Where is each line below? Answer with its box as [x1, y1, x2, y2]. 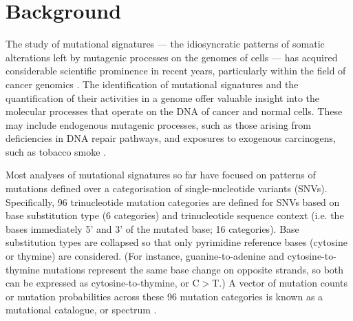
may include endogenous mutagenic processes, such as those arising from [6, 117, 312, 132]
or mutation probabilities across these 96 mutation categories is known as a [6, 289, 323, 303]
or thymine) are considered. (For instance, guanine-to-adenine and [6, 249, 284, 263]
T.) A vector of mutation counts [212, 276, 348, 290]
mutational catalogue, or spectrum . [6, 302, 157, 317]
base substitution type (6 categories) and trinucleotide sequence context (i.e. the [6, 208, 344, 222]
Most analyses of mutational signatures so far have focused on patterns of [6, 167, 316, 182]
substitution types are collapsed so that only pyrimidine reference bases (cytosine [6, 235, 347, 249]
